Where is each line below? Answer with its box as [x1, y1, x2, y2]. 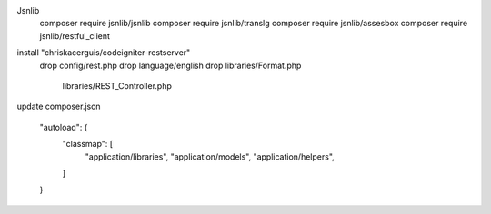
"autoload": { [39, 122, 88, 132]
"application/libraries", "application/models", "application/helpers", [85, 151, 336, 162]
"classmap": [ [62, 139, 114, 150]
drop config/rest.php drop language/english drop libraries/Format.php [39, 60, 302, 71]
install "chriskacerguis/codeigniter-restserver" [16, 47, 191, 58]
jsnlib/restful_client [39, 30, 111, 41]
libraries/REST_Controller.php [62, 80, 172, 91]
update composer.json [16, 101, 101, 112]
